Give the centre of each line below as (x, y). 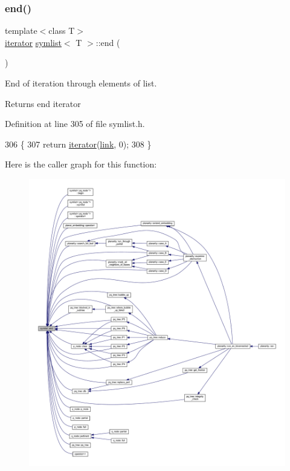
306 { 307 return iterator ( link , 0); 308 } (78, 144)
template (21, 31)
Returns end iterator (43, 103)
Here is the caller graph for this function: (81, 164)
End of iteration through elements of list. (81, 83)
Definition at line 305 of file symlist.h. (75, 124)
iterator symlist (33, 42)
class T (62, 31)
